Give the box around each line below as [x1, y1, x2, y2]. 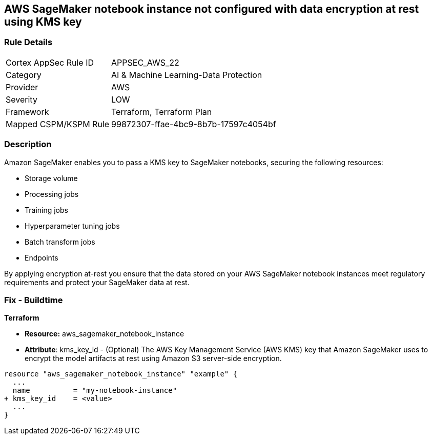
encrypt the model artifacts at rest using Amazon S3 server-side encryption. [25, 354, 282, 363]
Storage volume [25, 173, 78, 183]
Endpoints [25, 253, 58, 262]
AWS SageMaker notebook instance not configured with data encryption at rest [4, 3, 419, 15]
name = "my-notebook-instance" [12, 386, 177, 395]
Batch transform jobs [25, 237, 95, 246]
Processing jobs [25, 189, 79, 198]
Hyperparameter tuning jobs [25, 221, 120, 230]
